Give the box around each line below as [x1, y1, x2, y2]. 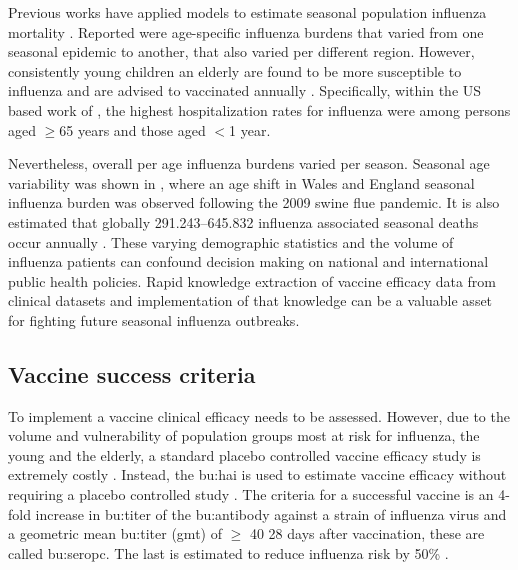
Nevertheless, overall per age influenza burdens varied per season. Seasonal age [8, 153, 490, 174]
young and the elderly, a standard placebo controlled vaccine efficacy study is [8, 444, 481, 465]
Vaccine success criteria [8, 358, 256, 389]
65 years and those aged [59, 119, 206, 140]
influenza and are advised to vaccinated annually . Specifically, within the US [8, 80, 482, 101]
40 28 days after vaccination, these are [249, 523, 485, 544]
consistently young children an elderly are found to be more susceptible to [8, 60, 462, 81]
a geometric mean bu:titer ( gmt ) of [8, 523, 222, 544]
